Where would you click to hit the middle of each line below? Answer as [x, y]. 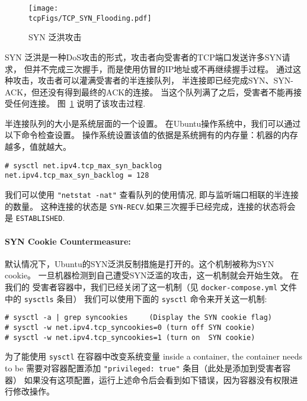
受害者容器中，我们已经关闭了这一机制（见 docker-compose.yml [155, 286]
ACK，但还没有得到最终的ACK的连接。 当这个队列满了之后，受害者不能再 [149, 92]
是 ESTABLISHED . [35, 218]
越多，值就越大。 [38, 147]
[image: [44, 8]
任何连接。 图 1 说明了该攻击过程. [79, 103]
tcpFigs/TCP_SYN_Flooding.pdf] [90, 18]
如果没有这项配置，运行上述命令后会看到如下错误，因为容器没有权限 [157, 379]
